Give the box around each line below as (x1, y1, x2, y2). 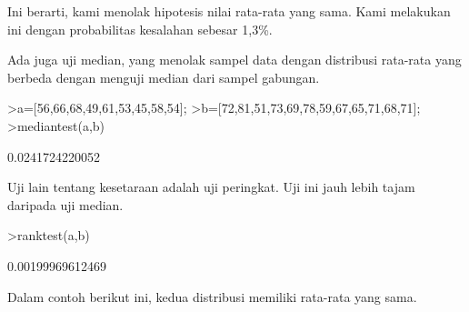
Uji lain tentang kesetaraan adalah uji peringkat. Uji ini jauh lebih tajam (7, 177, 415, 196)
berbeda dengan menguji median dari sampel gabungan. (7, 67, 320, 86)
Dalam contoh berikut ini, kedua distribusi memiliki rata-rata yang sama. (7, 287, 417, 306)
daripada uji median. (7, 195, 124, 214)
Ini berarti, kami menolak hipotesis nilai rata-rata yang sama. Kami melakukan (7, 2, 451, 20)
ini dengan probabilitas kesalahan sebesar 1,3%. (7, 19, 273, 38)
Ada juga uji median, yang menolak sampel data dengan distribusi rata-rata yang (7, 50, 462, 69)
